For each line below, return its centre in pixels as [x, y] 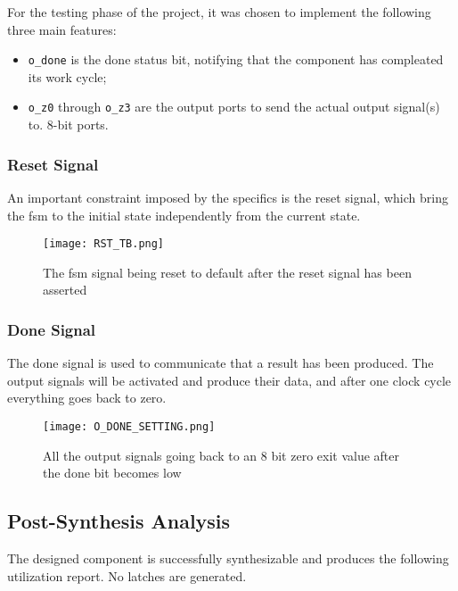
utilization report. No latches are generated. [127, 575]
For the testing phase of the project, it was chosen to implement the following [219, 12]
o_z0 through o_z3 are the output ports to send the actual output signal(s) [234, 107]
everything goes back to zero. [87, 398]
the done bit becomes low [112, 473]
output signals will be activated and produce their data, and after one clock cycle [229, 380]
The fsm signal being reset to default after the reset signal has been [227, 272]
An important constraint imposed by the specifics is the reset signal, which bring [228, 197]
